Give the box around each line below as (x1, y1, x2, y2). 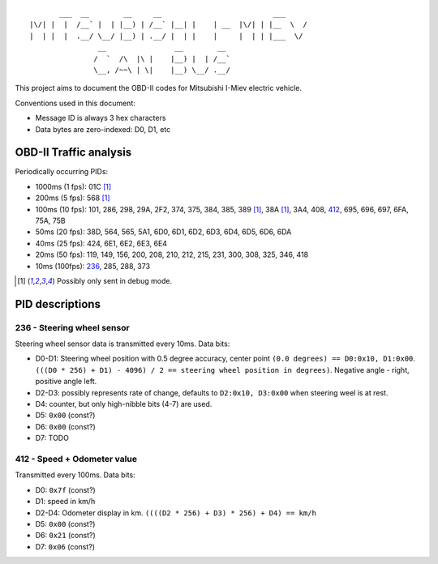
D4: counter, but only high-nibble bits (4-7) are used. (35, 399, 213, 409)
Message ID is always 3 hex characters (35, 113, 166, 123)
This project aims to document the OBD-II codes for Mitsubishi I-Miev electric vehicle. (15, 83, 302, 93)
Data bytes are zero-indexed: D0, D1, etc (35, 124, 171, 134)
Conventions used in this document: (15, 98, 135, 108)
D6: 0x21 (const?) (35, 531, 97, 540)
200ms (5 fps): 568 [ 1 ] (35, 193, 110, 203)
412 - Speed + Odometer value (15, 453, 138, 464)
